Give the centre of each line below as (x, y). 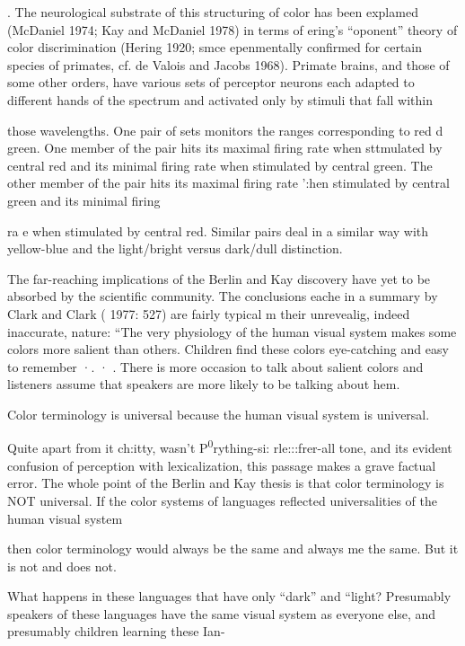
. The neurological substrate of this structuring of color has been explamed (213, 12)
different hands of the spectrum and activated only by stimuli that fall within (220, 99)
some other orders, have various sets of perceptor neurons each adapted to (211, 82)
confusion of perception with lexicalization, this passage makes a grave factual (222, 465)
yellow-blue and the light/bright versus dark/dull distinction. (175, 248)
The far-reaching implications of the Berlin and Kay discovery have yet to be (219, 278)
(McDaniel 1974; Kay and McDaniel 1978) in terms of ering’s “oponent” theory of (232, 29)
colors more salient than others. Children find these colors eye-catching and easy (228, 349)
